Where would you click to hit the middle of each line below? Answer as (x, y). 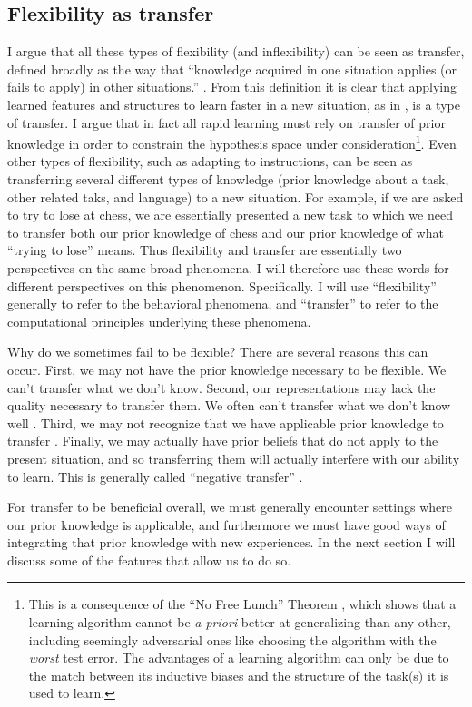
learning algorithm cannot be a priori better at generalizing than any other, (240, 622)
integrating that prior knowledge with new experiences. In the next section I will (231, 542)
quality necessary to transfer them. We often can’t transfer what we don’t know (229, 405)
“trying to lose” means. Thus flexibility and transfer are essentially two (205, 250)
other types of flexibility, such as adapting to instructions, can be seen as (210, 161)
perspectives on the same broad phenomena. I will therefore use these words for (228, 267)
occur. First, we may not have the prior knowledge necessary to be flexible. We (227, 369)
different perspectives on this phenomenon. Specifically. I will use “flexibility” (222, 285)
